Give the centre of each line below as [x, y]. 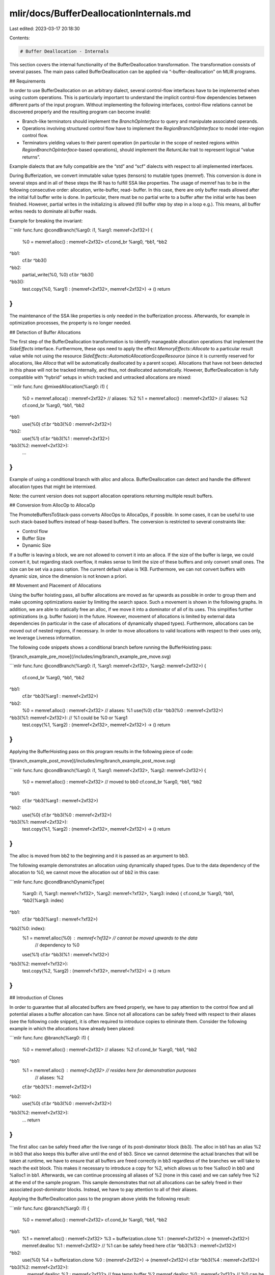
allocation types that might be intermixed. [53, 487]
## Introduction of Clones [36, 998]
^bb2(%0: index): [28, 929]
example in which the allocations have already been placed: [72, 1028]
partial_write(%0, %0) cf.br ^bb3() [58, 275]
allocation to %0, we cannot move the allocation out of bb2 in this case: [85, 873]
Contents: [20, 38]
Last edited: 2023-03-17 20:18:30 [45, 29]
